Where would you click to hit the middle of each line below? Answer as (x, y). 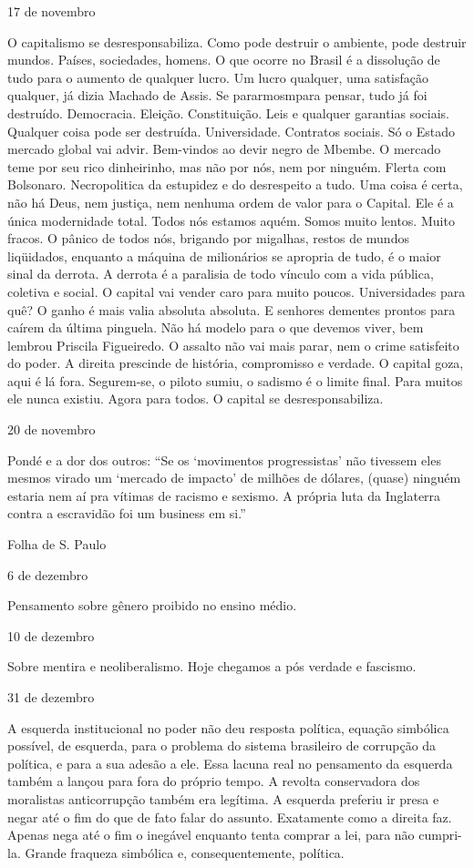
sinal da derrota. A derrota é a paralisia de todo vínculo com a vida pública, (221, 274)
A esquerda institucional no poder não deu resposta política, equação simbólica (228, 727)
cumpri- (440, 835)
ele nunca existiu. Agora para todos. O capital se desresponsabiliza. (196, 398)
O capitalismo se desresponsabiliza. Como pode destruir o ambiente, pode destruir (237, 41)
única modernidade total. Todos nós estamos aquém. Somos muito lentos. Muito (231, 220)
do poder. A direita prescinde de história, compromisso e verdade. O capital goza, (236, 363)
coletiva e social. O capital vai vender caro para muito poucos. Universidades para (237, 291)
